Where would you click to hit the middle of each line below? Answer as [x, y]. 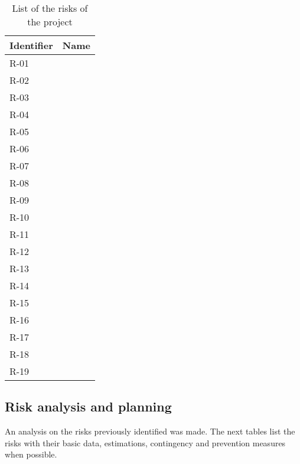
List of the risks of [50, 8]
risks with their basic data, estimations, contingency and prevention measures [145, 442]
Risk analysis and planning [88, 406]
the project [50, 22]
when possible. [31, 454]
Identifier [31, 45]
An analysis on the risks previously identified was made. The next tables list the [150, 431]
